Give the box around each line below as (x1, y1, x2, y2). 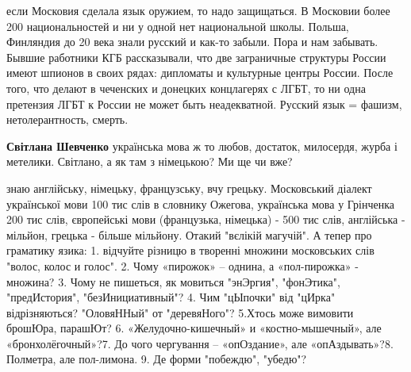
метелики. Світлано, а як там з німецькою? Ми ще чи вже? (6, 153, 293, 170)
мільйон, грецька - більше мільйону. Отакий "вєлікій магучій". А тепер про (6, 226, 372, 243)
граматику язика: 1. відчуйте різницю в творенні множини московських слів (6, 242, 375, 259)
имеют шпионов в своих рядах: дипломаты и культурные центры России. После (6, 64, 394, 81)
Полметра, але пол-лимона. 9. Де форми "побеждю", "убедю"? (6, 351, 307, 367)
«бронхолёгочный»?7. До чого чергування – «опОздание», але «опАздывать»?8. (6, 335, 394, 351)
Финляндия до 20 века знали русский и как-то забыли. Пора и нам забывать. (6, 33, 378, 50)
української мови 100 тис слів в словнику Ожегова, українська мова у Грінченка (6, 195, 394, 212)
